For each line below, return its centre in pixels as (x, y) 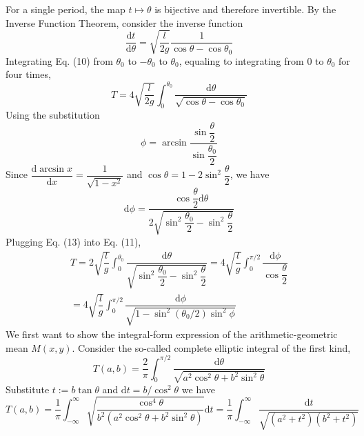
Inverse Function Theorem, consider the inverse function (124, 22)
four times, (28, 74)
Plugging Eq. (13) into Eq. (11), (73, 241)
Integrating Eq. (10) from (59, 60)
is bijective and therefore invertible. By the (245, 9)
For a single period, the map (65, 9)
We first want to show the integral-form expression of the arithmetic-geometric (172, 334)
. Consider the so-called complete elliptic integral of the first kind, (211, 347)
